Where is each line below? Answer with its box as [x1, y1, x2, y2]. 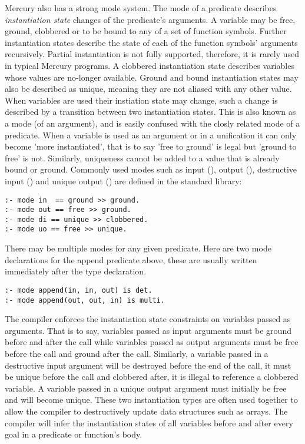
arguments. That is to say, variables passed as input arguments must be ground [5, 324, 291, 336]
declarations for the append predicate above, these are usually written [5, 253, 257, 266]
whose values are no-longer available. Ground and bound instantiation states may [5, 71, 299, 83]
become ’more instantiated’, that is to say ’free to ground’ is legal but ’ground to [5, 140, 297, 153]
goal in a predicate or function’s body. [5, 428, 142, 440]
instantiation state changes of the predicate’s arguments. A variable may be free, [5, 13, 296, 25]
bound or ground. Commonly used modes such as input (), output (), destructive [5, 163, 297, 175]
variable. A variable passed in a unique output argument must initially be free [5, 382, 287, 394]
